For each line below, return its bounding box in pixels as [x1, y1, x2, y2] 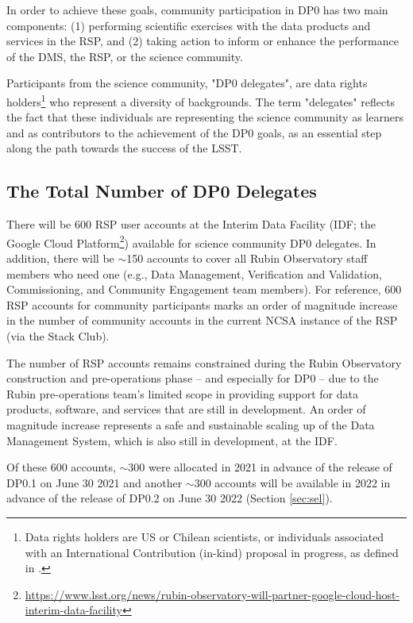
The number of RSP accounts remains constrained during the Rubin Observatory [6, 354, 402, 371]
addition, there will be [6, 250, 114, 267]
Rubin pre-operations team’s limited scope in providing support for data [6, 385, 358, 402]
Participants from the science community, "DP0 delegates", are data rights [6, 75, 368, 91]
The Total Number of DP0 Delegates [6, 179, 317, 203]
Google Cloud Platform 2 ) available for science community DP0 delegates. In [6, 232, 376, 251]
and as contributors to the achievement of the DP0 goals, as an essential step [6, 124, 382, 140]
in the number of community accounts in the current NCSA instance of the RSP [6, 312, 398, 329]
